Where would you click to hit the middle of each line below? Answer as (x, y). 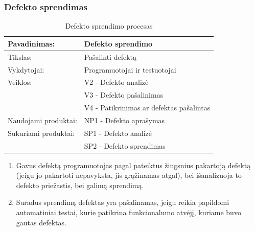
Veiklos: (20, 82)
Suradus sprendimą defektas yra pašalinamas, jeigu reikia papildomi (123, 202)
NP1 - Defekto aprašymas (124, 120)
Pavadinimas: (31, 43)
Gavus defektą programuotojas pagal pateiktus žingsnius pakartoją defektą (133, 165)
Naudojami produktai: (42, 120)
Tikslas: (20, 56)
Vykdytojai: (26, 69)
